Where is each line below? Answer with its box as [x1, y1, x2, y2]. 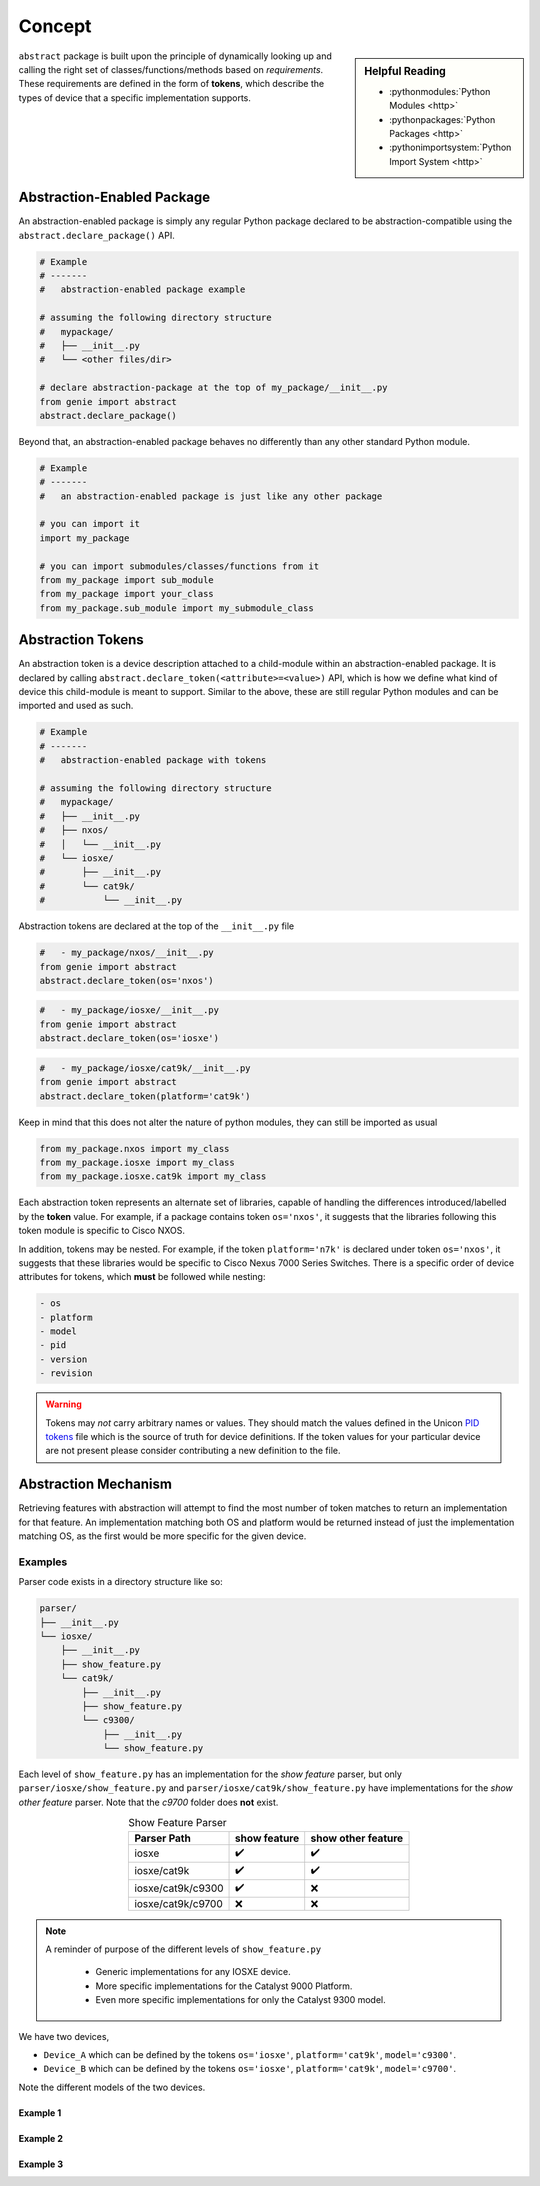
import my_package [39, 532, 130, 544]
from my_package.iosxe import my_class [39, 1156, 235, 1168]
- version [39, 1353, 88, 1365]
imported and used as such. [18, 700, 134, 712]
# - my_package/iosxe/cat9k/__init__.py [39, 1062, 251, 1074]
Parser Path [134, 1831, 192, 1845]
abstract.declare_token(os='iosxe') [39, 1033, 220, 1044]
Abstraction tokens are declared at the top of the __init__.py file [18, 920, 295, 932]
